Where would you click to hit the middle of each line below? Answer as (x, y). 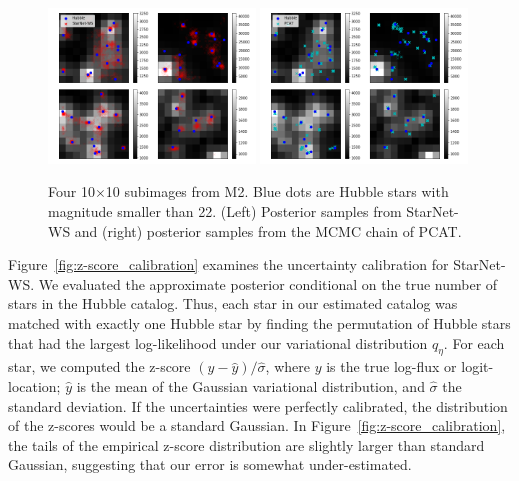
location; (34, 385)
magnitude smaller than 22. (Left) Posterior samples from (225, 211)
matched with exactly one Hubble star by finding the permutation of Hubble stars (259, 322)
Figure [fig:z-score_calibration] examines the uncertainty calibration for (228, 264)
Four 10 (71, 191)
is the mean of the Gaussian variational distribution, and (250, 385)
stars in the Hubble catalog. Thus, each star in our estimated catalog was (233, 303)
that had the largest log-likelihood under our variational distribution (218, 342)
